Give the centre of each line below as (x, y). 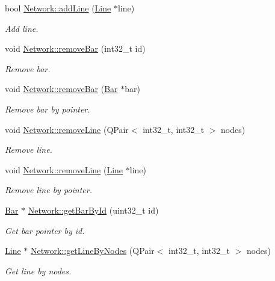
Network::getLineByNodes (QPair (93, 251)
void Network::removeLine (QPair (67, 129)
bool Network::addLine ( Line (58, 8)
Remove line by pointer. (48, 190)
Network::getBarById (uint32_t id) (93, 210)
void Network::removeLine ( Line (64, 169)
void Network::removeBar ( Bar (61, 89)
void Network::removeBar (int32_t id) (75, 48)
